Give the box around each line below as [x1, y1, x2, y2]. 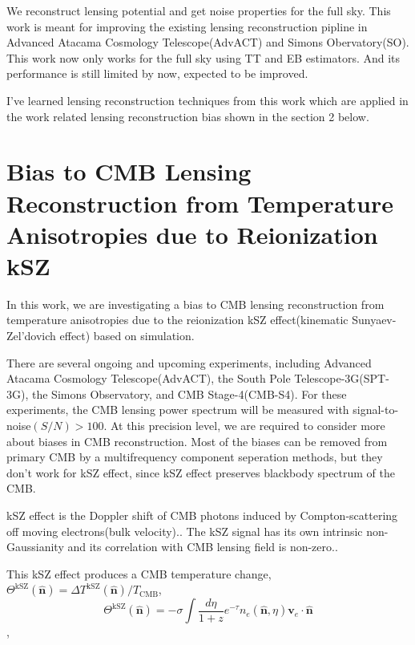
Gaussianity [6, 538, 64, 555]
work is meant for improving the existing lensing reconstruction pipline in [6, 18, 368, 34]
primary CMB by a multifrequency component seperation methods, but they [6, 448, 383, 465]
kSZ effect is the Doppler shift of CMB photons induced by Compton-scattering [6, 506, 398, 523]
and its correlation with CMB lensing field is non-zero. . [67, 538, 338, 555]
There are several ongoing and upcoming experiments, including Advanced [6, 354, 372, 371]
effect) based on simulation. [59, 327, 195, 344]
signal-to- [353, 401, 399, 418]
